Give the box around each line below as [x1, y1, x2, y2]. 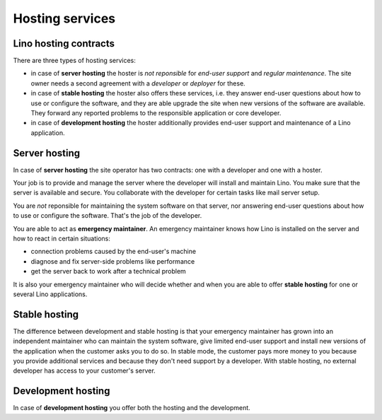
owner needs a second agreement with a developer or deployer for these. [30, 78, 245, 88]
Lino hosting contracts [13, 37, 115, 49]
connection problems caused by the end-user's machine [30, 247, 197, 256]
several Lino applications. [13, 290, 88, 298]
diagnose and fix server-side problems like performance [30, 257, 195, 265]
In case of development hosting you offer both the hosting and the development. [13, 404, 250, 412]
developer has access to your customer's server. [13, 366, 156, 375]
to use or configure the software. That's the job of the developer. [13, 211, 202, 220]
